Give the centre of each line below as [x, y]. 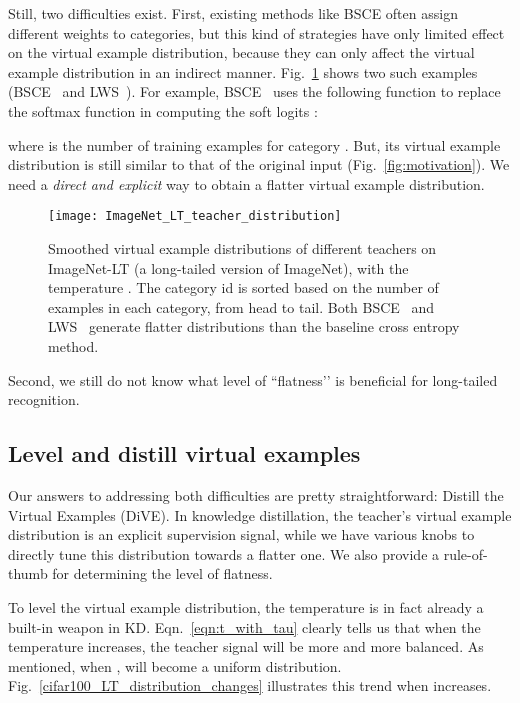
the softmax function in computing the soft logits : [163, 110]
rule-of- [465, 553]
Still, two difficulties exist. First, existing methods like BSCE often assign [233, 13]
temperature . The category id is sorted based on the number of [243, 287]
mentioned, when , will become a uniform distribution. [175, 665]
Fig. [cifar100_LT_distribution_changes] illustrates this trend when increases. [250, 685]
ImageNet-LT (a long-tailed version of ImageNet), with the [228, 267]
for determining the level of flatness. [162, 573]
